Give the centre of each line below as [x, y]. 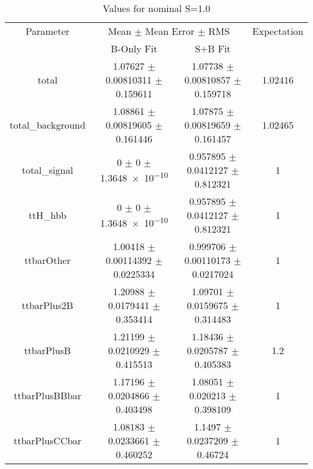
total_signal [48, 170]
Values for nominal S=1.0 [156, 8]
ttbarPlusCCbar [48, 440]
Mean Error [170, 31]
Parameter [48, 31]
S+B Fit [213, 48]
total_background [48, 125]
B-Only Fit [134, 48]
